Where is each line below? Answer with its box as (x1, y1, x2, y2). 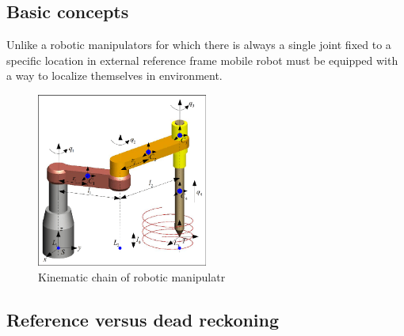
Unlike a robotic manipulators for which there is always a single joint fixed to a (6, 36, 391, 53)
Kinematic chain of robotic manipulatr (38, 269, 226, 285)
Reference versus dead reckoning (6, 307, 280, 331)
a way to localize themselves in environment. (6, 67, 223, 84)
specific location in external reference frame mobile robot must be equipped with (6, 51, 398, 68)
